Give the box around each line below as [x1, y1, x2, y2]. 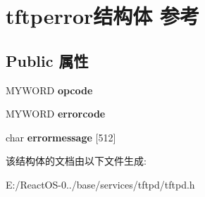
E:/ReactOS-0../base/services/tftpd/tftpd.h [6, 177, 195, 191]
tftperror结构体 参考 [6, 1, 200, 30]
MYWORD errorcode [6, 106, 106, 121]
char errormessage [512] [6, 129, 116, 144]
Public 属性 [6, 49, 89, 71]
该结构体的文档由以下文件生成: [6, 153, 147, 168]
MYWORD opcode [6, 82, 93, 97]
